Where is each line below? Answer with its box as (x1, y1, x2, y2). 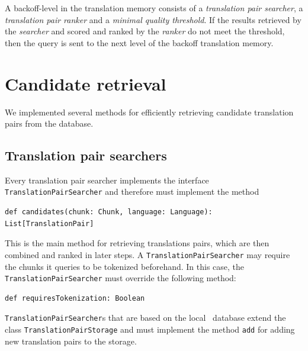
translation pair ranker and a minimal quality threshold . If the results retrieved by (5, 13, 301, 25)
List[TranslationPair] (5, 219, 94, 228)
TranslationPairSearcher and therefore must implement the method (5, 185, 259, 198)
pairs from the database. (5, 117, 94, 130)
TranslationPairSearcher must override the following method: (5, 272, 236, 284)
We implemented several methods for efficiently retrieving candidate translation (5, 105, 294, 118)
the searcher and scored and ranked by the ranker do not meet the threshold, (5, 25, 285, 37)
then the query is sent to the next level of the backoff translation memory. (5, 36, 274, 49)
